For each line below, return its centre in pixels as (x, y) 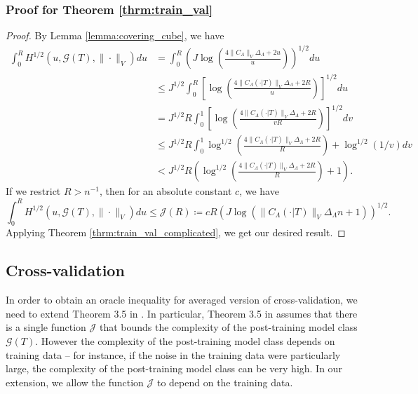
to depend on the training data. (225, 382)
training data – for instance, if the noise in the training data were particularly (173, 354)
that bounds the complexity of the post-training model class (228, 327)
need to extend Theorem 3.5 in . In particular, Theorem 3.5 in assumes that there (182, 313)
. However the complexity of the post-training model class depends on (185, 340)
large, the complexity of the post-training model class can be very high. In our (174, 368)
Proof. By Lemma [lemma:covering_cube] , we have (115, 35)
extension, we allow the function (75, 382)
